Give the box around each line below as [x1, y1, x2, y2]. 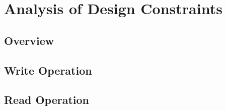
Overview [4, 32, 54, 48]
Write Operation [4, 62, 92, 78]
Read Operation [4, 92, 89, 107]
